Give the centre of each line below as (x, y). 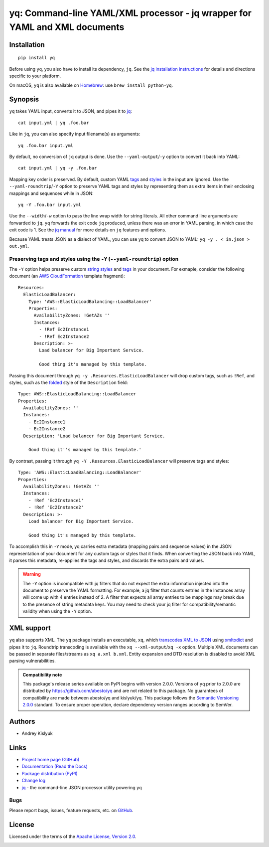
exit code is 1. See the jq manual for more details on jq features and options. (88, 230)
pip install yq (37, 58)
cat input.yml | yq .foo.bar (54, 123)
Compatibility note (42, 675)
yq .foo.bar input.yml (46, 145)
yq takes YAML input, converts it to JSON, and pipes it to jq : (70, 111)
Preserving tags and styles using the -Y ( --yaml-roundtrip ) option (94, 259)
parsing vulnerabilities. (32, 661)
